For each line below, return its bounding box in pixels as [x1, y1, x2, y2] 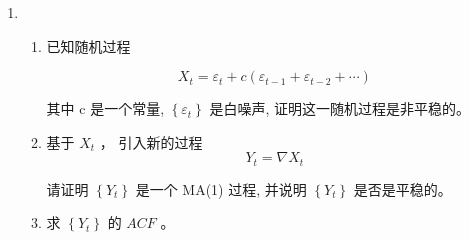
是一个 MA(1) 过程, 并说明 [135, 178, 307, 199]
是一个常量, [90, 98, 165, 119]
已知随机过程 [46, 35, 131, 56]
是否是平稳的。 [353, 178, 452, 199]
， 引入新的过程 [99, 131, 203, 152]
